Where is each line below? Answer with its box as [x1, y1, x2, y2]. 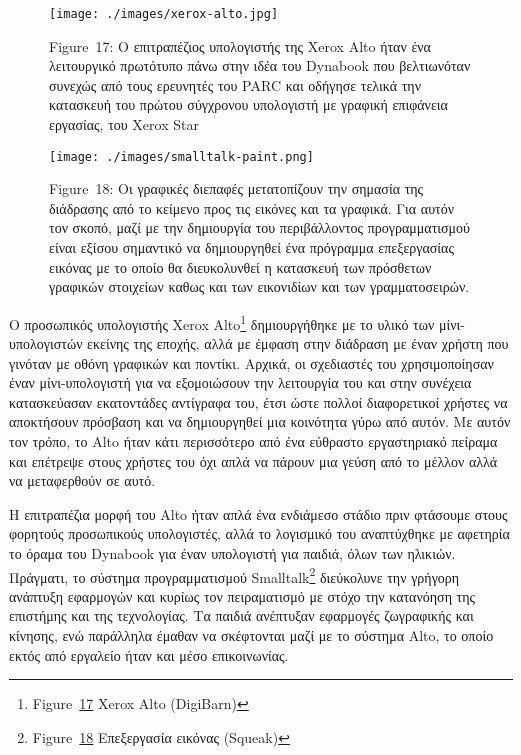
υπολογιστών [9, 333, 83, 354]
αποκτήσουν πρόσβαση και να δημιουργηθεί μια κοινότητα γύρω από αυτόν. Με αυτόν [9, 411, 511, 432]
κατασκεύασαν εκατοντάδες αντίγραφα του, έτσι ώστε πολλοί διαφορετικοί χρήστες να [9, 391, 508, 412]
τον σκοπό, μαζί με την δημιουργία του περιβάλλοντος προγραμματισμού [49, 217, 471, 238]
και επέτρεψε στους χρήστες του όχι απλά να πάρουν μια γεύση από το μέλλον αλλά [9, 450, 498, 471]
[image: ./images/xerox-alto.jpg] [49, 7, 279, 21]
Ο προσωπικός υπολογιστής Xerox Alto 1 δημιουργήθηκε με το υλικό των [9, 310, 435, 334]
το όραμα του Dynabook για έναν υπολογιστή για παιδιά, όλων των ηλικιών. [9, 543, 456, 564]
